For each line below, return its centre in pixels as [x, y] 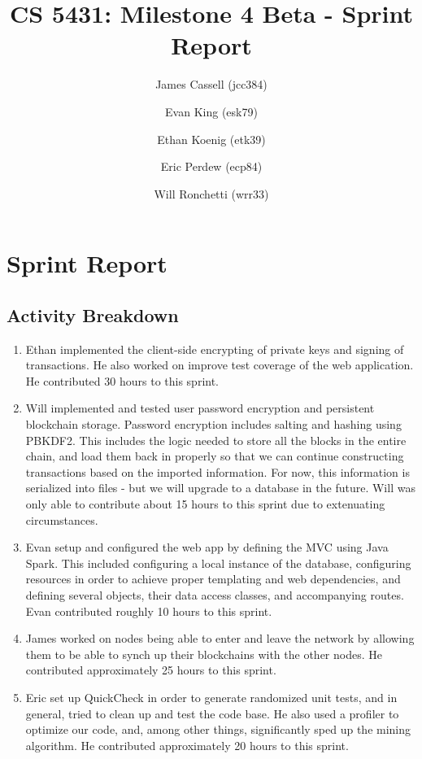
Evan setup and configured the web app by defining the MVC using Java [207, 547]
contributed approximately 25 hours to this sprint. [151, 670]
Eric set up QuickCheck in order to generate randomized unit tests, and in [211, 697]
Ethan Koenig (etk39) [211, 139]
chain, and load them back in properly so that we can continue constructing [215, 456]
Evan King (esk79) [211, 111]
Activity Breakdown [93, 314]
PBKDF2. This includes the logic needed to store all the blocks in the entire [216, 440]
